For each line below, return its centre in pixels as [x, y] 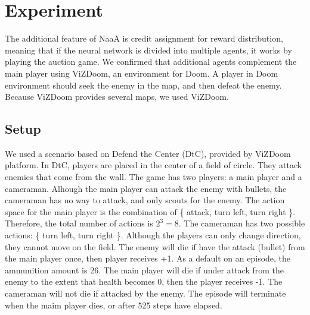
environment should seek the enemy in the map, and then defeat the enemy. [143, 85]
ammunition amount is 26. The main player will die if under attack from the [145, 270]
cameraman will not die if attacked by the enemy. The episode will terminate [145, 293]
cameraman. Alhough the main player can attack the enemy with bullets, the [146, 188]
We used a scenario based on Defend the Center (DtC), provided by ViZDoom [148, 153]
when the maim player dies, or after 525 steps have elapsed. [114, 305]
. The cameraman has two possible [242, 223]
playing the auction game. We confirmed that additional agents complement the [151, 62]
